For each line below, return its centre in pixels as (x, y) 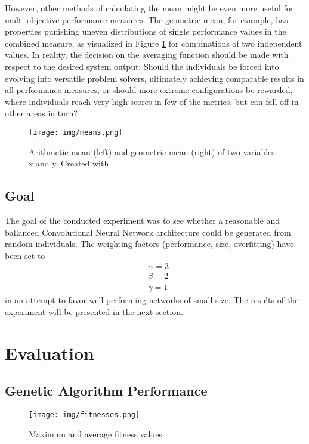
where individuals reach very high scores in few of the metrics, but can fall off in (152, 101)
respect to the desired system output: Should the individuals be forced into (142, 66)
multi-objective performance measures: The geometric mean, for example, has (146, 19)
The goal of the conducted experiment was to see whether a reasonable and (143, 220)
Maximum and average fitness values (95, 434)
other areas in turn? (41, 113)
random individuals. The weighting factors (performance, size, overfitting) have (149, 244)
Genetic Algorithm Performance (106, 391)
